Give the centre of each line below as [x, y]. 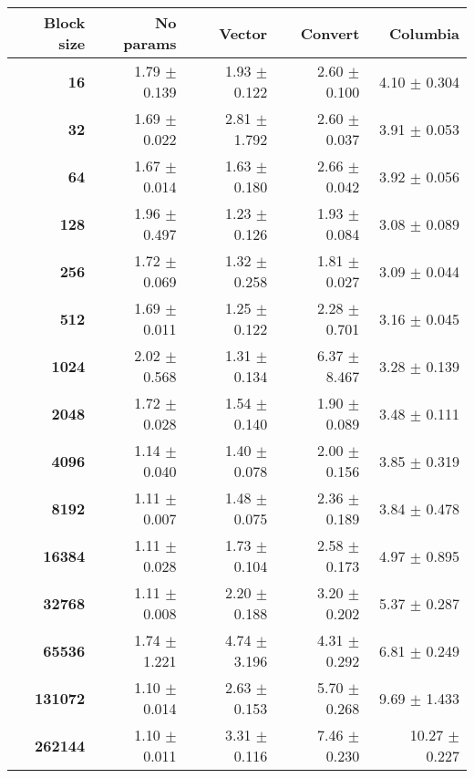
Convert [330, 33]
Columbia [424, 33]
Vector [243, 33]
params [150, 43]
